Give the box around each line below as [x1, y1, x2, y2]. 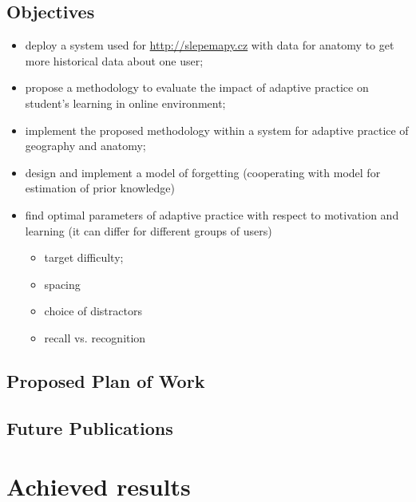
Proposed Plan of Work [6, 368, 205, 393]
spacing [44, 275, 81, 292]
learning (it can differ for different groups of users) [25, 222, 272, 239]
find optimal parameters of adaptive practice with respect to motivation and [25, 206, 399, 223]
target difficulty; [44, 249, 124, 266]
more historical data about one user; [25, 52, 204, 69]
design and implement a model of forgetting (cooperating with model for [25, 164, 381, 180]
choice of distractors [44, 302, 142, 319]
